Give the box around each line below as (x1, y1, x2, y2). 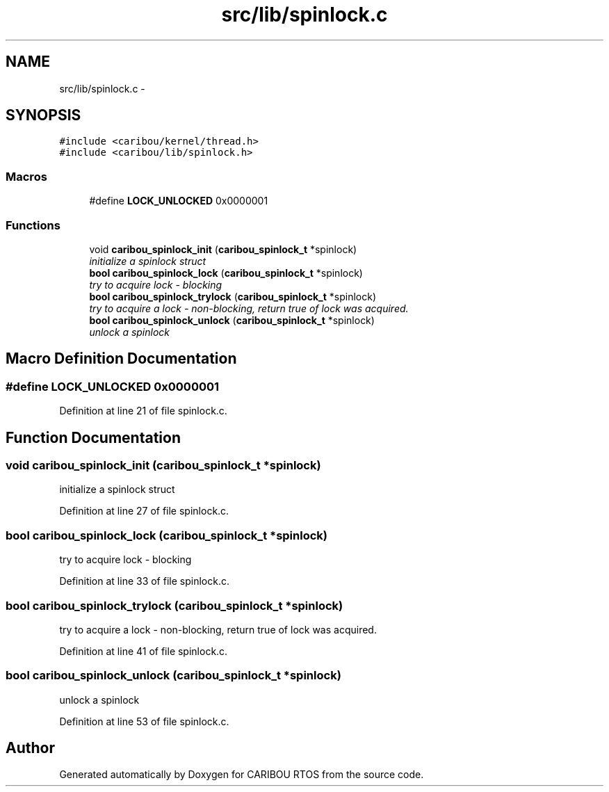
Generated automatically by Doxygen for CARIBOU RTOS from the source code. (59, 768, 424, 781)
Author (6, 739, 55, 757)
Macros (6, 169, 47, 184)
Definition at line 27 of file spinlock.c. (59, 505, 229, 517)
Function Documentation (6, 428, 181, 446)
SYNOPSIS (6, 106, 81, 124)
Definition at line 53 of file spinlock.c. (59, 715, 229, 727)
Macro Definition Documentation (6, 350, 237, 368)
